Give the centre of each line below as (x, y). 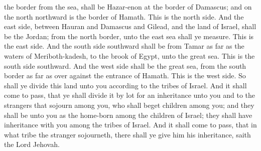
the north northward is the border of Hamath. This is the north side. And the (124, 16)
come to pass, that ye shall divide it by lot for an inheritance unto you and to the (130, 95)
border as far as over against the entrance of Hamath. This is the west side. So (125, 75)
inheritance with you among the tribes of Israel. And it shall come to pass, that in (130, 125)
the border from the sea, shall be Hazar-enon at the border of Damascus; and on (128, 7)
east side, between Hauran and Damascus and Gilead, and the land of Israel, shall (130, 26)
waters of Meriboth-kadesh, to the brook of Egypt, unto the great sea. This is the (129, 55)
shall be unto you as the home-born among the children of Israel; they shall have (128, 115)
